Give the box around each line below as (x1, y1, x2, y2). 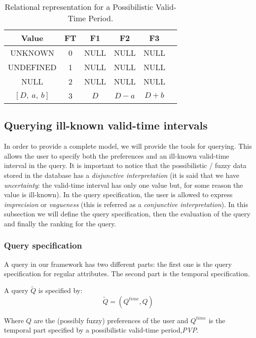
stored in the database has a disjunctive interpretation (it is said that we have (4, 169, 240, 180)
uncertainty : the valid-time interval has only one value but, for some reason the (4, 179, 243, 190)
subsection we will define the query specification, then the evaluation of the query (4, 209, 251, 219)
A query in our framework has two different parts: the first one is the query (4, 258, 232, 269)
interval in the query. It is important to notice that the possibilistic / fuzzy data (4, 160, 247, 170)
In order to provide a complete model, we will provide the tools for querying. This (4, 141, 252, 151)
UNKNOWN (10, 47, 54, 58)
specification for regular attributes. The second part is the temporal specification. (4, 268, 250, 279)
